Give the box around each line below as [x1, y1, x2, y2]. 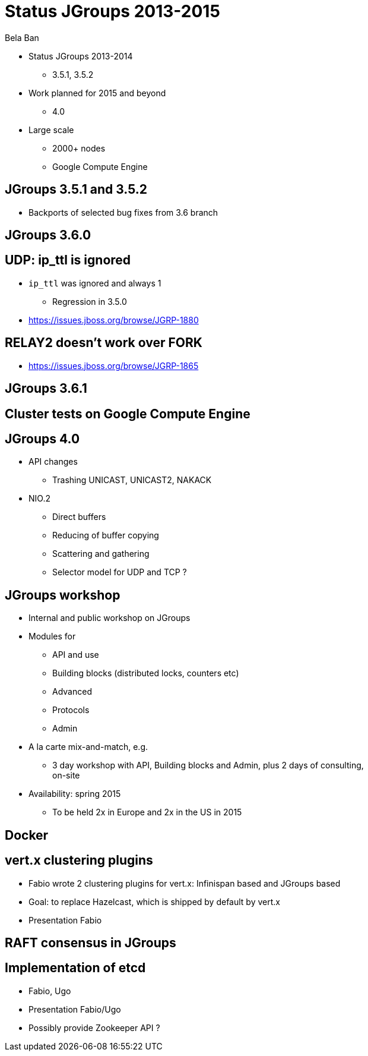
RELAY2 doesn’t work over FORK [5, 335, 202, 351]
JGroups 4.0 [5, 431, 80, 446]
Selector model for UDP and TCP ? [52, 567, 187, 578]
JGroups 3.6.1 [5, 381, 87, 396]
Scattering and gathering [52, 549, 150, 559]
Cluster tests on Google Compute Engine [5, 406, 250, 421]
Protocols [52, 705, 90, 715]
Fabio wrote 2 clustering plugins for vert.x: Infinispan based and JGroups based [28, 878, 341, 888]
